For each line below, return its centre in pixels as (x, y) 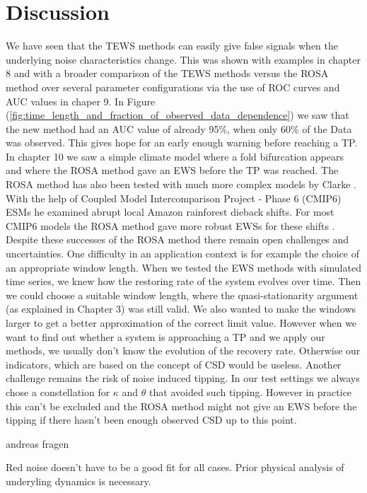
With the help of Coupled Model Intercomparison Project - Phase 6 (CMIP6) (174, 198)
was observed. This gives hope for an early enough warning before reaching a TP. (182, 143)
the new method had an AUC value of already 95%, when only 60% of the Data (179, 128)
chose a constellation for (58, 391)
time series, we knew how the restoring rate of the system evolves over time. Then (183, 281)
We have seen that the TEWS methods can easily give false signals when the (172, 46)
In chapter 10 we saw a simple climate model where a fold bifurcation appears (175, 156)
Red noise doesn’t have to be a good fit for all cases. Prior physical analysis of (175, 467)
